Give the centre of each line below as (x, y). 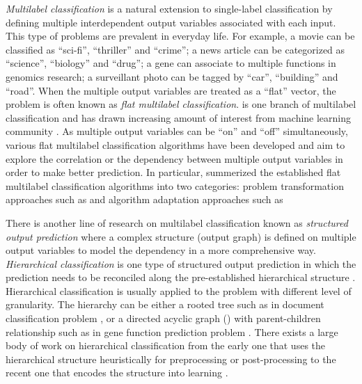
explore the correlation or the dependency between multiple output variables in (174, 158)
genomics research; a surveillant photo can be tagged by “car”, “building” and (172, 76)
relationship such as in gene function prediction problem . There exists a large (172, 331)
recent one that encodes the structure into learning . (117, 373)
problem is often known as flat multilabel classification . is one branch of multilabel (181, 104)
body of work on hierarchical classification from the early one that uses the (166, 345)
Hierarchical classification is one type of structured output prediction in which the (181, 263)
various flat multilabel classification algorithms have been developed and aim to (175, 144)
